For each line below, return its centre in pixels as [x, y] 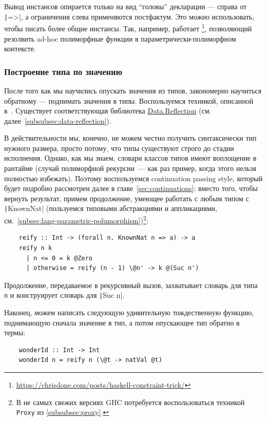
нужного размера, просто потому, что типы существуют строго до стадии [119, 148]
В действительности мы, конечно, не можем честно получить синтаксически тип [130, 138]
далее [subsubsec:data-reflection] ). [58, 120]
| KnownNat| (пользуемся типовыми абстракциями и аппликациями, [111, 208]
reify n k [35, 248]
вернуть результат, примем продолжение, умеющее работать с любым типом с [127, 198]
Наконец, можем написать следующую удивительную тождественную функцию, [129, 312]
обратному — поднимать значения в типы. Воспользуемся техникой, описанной [129, 100]
